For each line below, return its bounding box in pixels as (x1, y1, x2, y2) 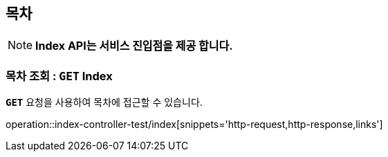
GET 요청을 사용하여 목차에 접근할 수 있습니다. (6, 96, 203, 109)
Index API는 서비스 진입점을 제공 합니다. (35, 39, 233, 53)
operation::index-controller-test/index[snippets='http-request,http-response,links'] (6, 118, 383, 131)
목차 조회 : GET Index (6, 68, 113, 83)
